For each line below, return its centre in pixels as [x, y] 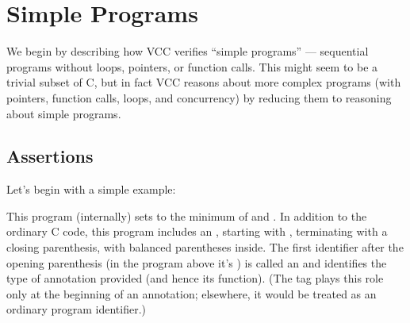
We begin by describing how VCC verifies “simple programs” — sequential [188, 51]
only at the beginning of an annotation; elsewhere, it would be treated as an [192, 293]
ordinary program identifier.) [77, 309]
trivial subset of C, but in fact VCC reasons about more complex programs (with [204, 82]
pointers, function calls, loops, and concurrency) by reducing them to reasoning [199, 97]
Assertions [50, 156]
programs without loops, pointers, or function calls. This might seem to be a [192, 66]
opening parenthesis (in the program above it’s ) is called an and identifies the [197, 262]
